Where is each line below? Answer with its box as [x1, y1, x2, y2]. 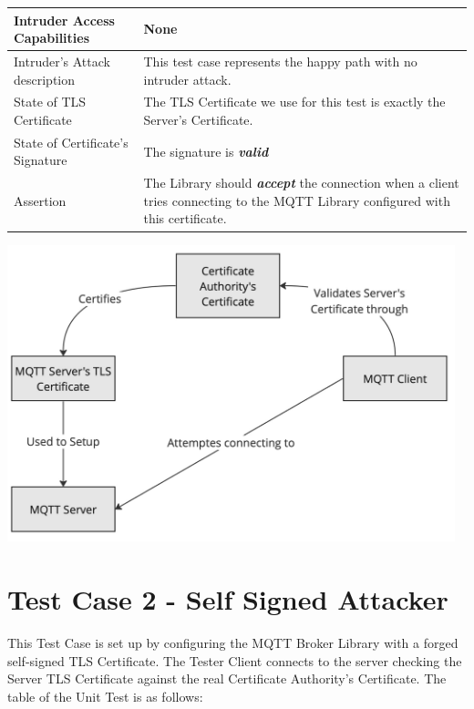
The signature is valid [143, 141, 269, 160]
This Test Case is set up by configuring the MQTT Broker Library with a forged [7, 633, 459, 652]
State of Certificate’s [14, 132, 129, 151]
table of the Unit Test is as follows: [7, 686, 203, 705]
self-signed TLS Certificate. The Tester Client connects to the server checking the [7, 651, 462, 670]
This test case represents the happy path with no [143, 51, 417, 70]
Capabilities [14, 28, 90, 47]
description [14, 69, 76, 88]
